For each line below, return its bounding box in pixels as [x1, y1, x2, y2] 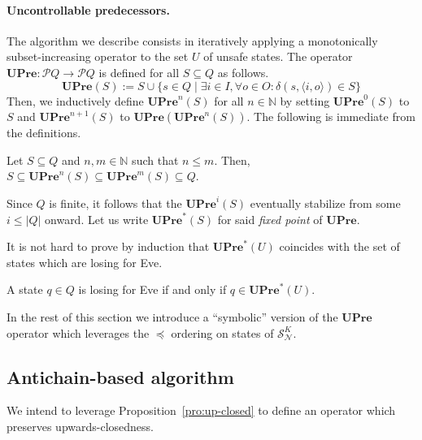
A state [7, 281, 43, 298]
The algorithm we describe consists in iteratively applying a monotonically [7, 32, 378, 49]
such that [132, 151, 179, 168]
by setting [280, 92, 330, 109]
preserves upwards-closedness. [7, 417, 154, 434]
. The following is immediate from [246, 108, 415, 125]
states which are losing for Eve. [7, 253, 163, 270]
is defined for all [98, 63, 180, 80]
